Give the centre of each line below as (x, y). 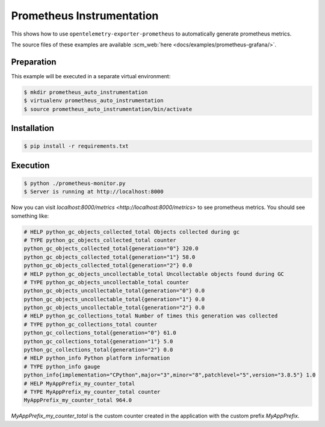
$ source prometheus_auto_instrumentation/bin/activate (108, 109)
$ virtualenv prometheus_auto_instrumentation (94, 101)
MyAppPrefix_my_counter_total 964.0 (78, 400)
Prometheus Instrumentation (85, 16)
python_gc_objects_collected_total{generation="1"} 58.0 (110, 257)
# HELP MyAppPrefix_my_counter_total (79, 383)
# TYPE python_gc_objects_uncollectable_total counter (106, 282)
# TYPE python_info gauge (62, 366)
